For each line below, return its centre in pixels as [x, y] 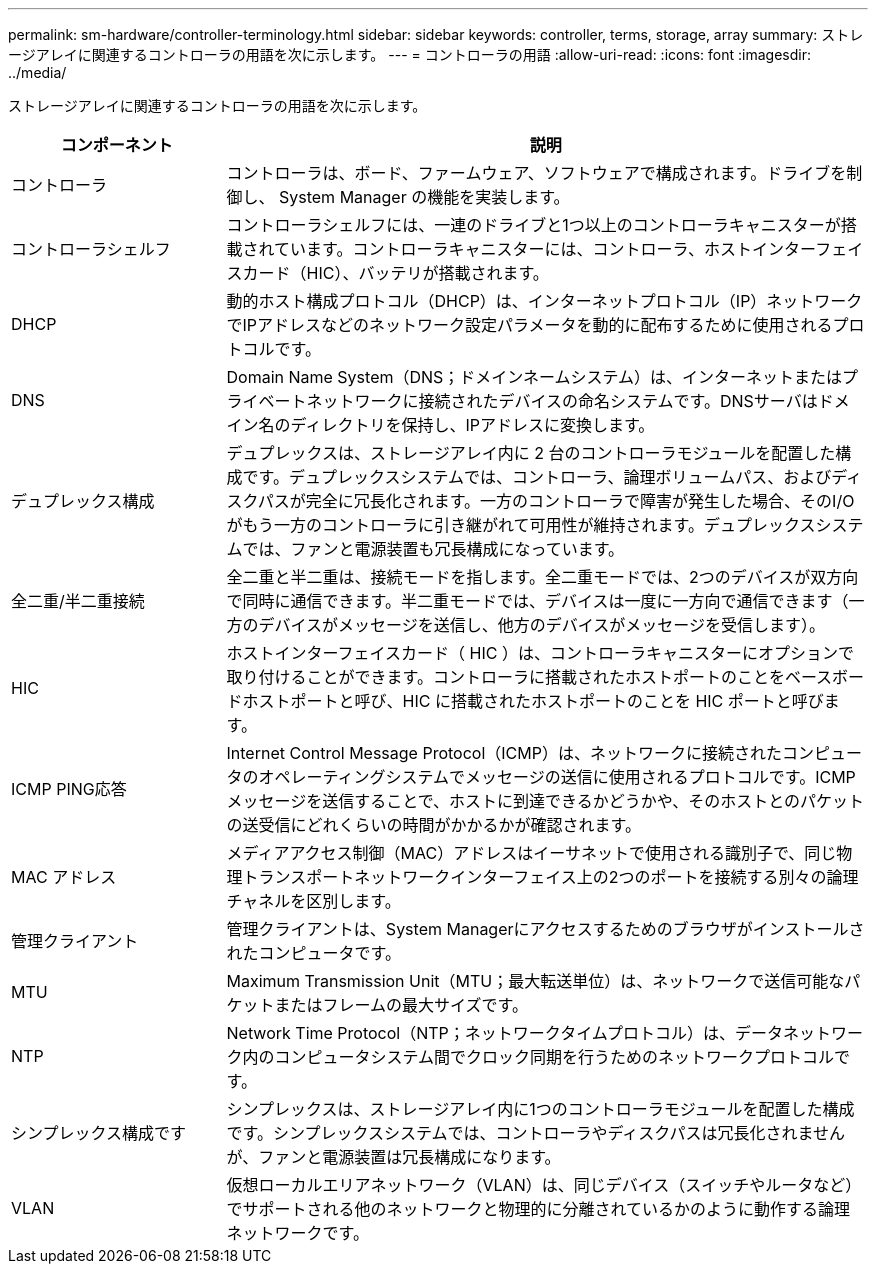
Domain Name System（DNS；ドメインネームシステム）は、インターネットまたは [534, 377]
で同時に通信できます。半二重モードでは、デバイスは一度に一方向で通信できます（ [537, 601]
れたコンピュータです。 [313, 953]
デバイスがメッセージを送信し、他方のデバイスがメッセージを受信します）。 [541, 625]
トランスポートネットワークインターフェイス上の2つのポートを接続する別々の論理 [550, 877]
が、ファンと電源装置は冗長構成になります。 [393, 1157]
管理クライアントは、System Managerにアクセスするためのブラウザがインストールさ [545, 929]
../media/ [37, 72]
